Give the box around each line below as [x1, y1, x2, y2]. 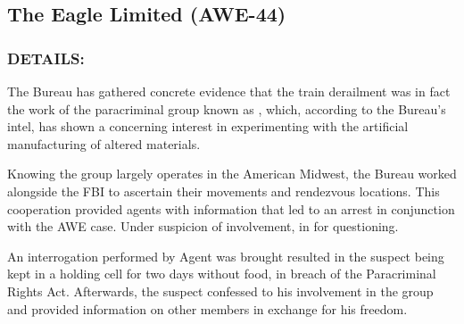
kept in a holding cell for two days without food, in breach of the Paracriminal [7, 264, 436, 283]
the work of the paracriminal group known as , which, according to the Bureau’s [7, 99, 446, 118]
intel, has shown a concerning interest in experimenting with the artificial [7, 117, 409, 136]
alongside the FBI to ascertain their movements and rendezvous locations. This [7, 181, 440, 200]
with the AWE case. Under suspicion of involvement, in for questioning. [7, 217, 399, 236]
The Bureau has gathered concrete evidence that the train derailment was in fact [7, 82, 451, 100]
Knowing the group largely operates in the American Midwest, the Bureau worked [7, 164, 457, 183]
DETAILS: [7, 46, 85, 69]
